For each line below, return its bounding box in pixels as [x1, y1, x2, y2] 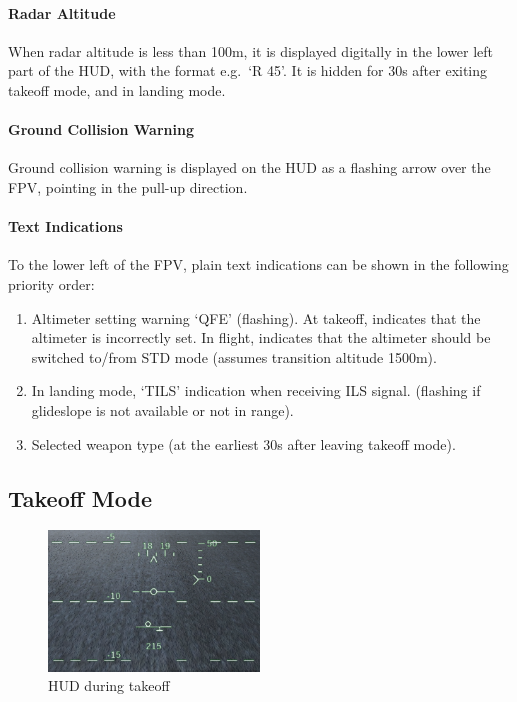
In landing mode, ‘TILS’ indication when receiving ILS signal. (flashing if [31, 380, 481, 401]
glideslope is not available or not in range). [31, 399, 294, 420]
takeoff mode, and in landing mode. [8, 79, 226, 100]
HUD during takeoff [48, 675, 170, 696]
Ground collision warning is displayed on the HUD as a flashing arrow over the [8, 157, 491, 178]
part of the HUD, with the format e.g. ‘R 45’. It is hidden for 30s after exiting [8, 60, 488, 81]
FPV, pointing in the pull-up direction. [8, 176, 248, 197]
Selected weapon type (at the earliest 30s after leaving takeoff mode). [31, 433, 456, 454]
